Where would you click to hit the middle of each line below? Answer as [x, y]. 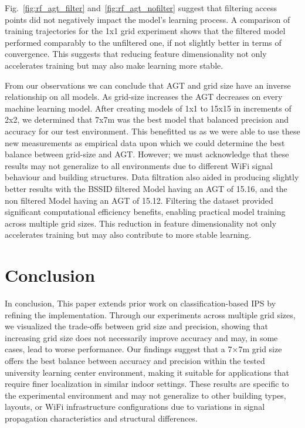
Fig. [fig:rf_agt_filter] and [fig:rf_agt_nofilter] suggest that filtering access [141, 8]
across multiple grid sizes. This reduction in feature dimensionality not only [141, 223]
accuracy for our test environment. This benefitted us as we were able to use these [152, 131]
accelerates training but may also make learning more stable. [114, 65]
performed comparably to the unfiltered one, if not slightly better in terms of [143, 42]
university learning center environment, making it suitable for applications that [147, 372]
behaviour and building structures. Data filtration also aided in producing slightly [152, 177]
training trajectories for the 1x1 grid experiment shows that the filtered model [145, 31]
